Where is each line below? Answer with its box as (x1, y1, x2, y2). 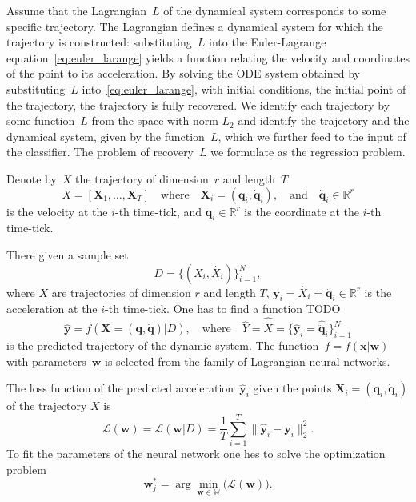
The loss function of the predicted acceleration (6, 380, 234, 396)
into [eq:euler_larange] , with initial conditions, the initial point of (82, 80, 406, 97)
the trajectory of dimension (75, 170, 209, 187)
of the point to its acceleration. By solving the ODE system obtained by (6, 65, 360, 82)
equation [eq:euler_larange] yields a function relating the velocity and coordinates (6, 49, 410, 66)
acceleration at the (6, 300, 98, 317)
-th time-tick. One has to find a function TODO (105, 300, 341, 317)
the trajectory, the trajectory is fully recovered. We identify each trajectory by (6, 96, 390, 113)
